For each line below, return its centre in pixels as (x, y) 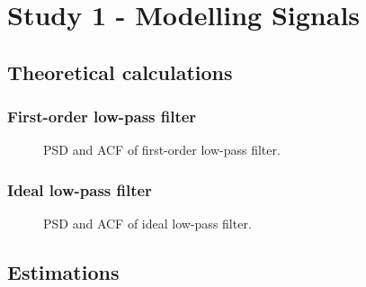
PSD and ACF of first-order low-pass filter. (162, 150)
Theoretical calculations (120, 72)
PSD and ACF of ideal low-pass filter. (147, 224)
